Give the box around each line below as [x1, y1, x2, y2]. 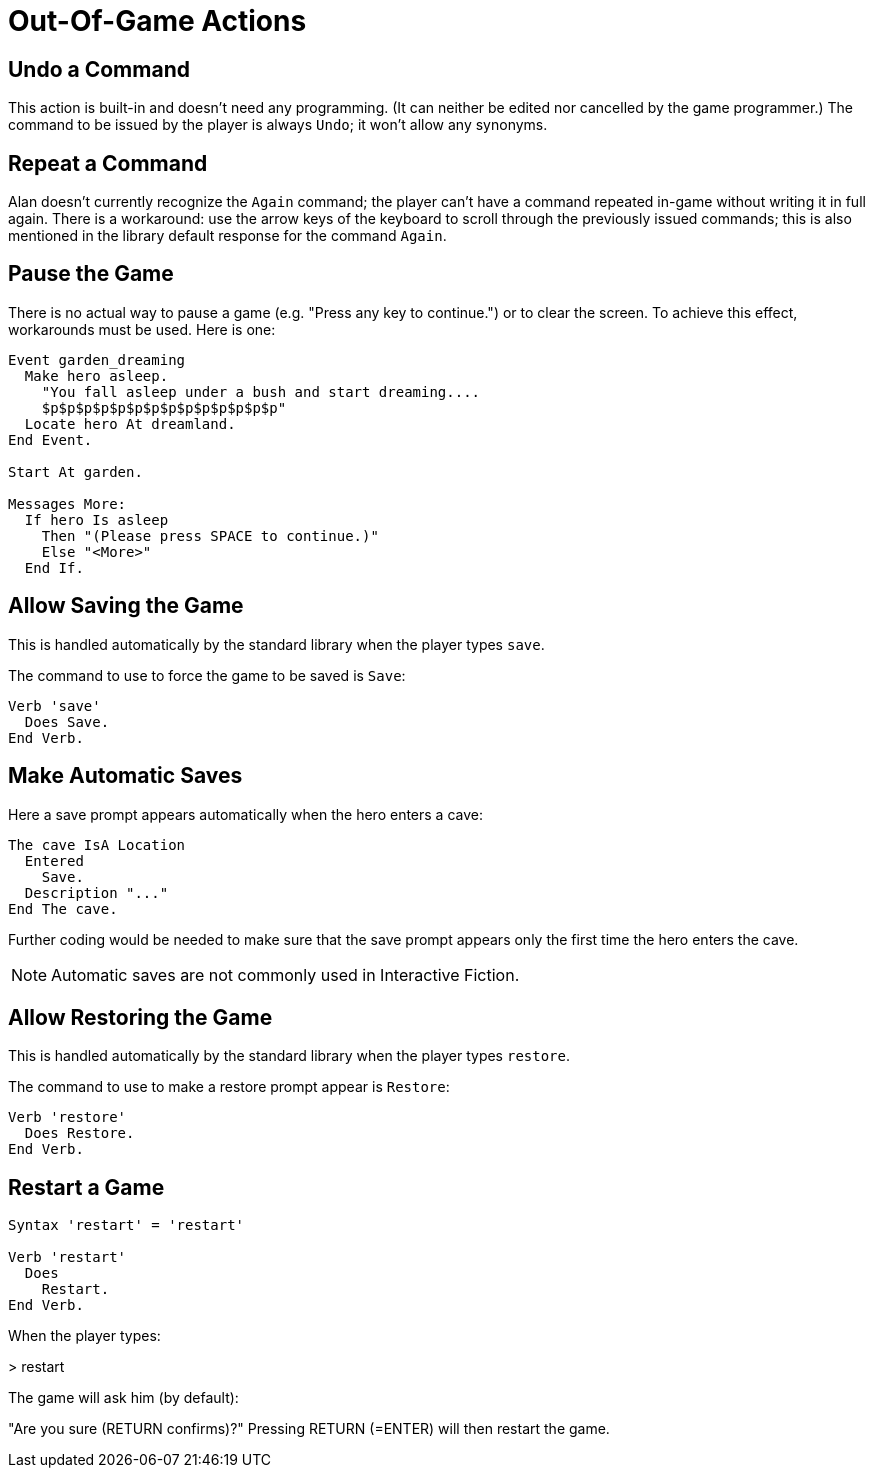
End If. [24, 559, 84, 576]
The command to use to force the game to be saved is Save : [8, 666, 406, 684]
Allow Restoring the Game [8, 1004, 273, 1030]
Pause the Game [8, 261, 174, 287]
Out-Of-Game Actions [8, 4, 307, 38]
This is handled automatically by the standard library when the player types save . [8, 635, 545, 653]
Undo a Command [8, 56, 190, 82]
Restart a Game [8, 1174, 165, 1200]
